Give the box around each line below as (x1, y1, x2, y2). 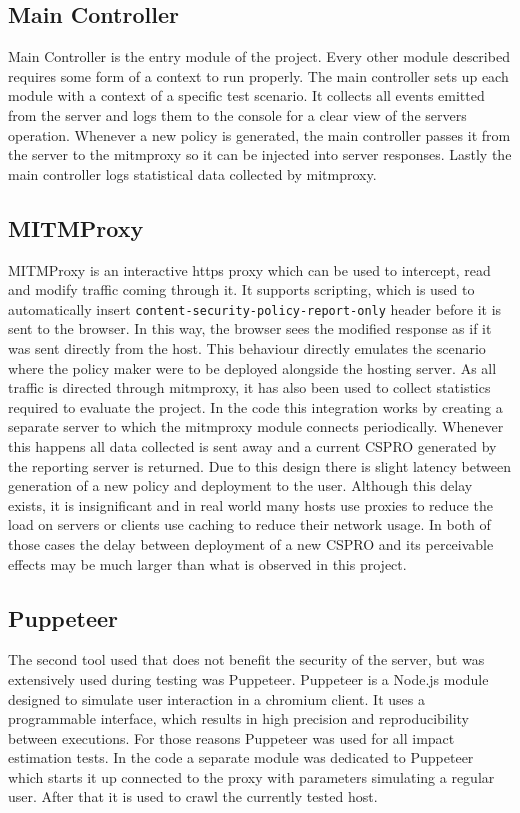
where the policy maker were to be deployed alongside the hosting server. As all (8, 357, 497, 378)
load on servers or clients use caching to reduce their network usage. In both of (8, 514, 491, 535)
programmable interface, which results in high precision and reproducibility (8, 708, 470, 729)
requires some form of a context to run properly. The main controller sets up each (8, 65, 509, 86)
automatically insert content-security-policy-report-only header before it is (8, 298, 502, 319)
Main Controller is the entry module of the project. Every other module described (8, 46, 510, 67)
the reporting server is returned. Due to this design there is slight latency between (8, 455, 511, 476)
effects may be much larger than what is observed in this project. (8, 553, 407, 574)
